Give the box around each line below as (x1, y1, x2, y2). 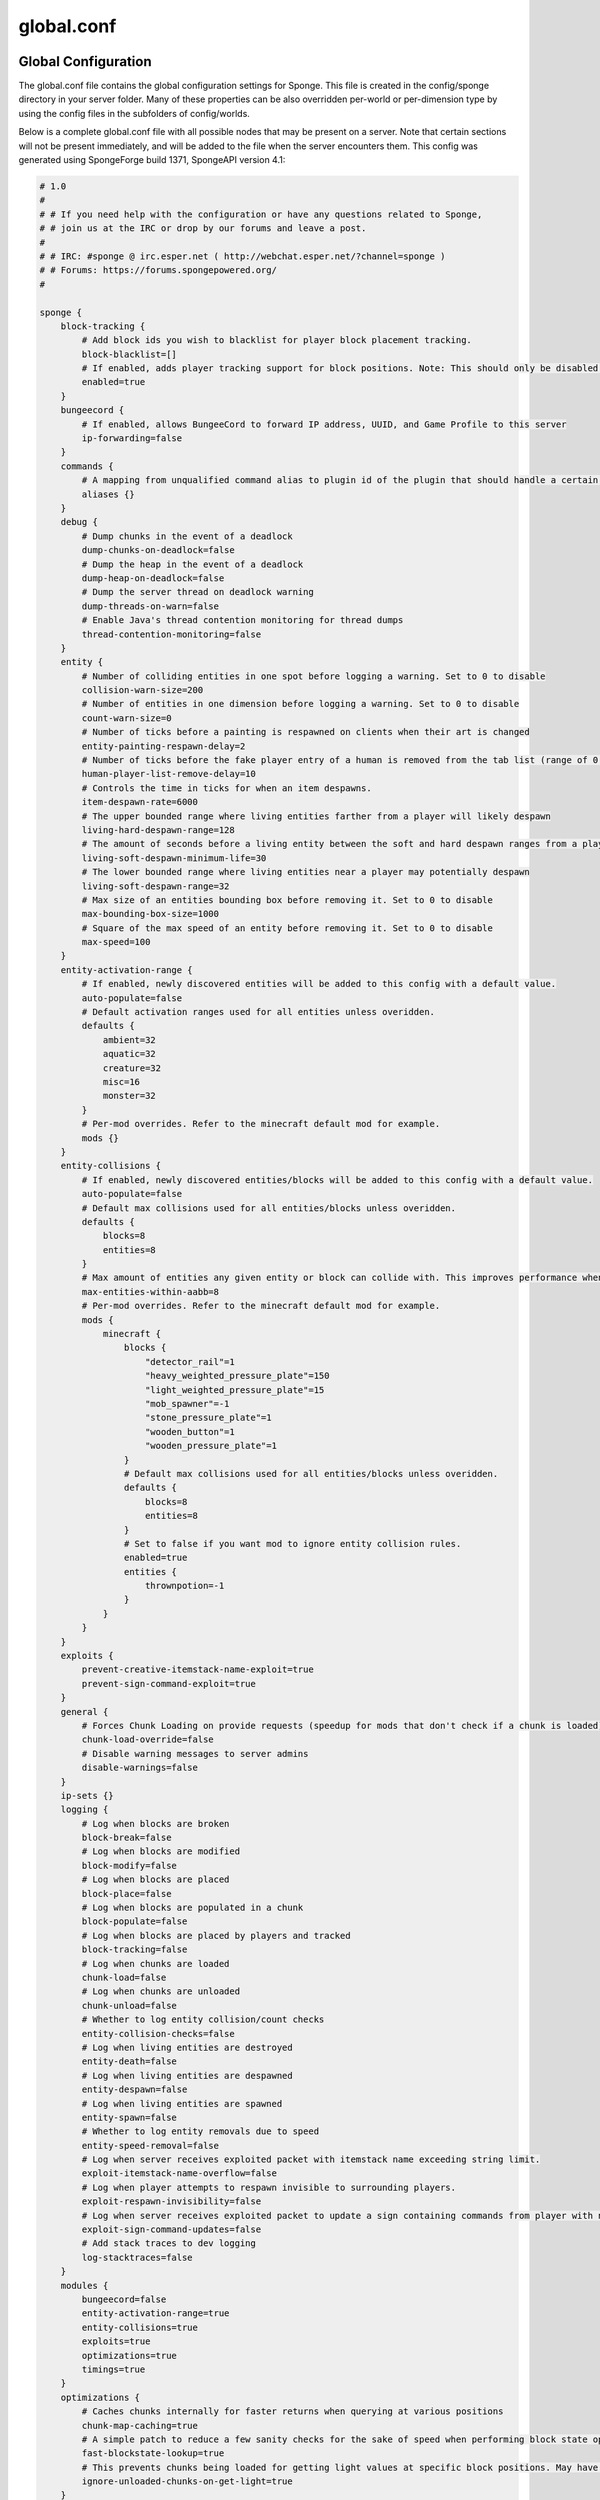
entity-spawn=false (81, 2111, 177, 2123)
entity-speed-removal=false (81, 2140, 220, 2151)
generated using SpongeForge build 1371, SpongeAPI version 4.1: (18, 154, 286, 166)
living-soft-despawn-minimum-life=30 (81, 852, 267, 864)
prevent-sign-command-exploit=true (81, 1678, 257, 1689)
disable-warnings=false (81, 1762, 199, 1774)
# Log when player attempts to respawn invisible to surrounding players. (81, 2181, 457, 2193)
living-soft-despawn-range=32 (81, 880, 230, 892)
